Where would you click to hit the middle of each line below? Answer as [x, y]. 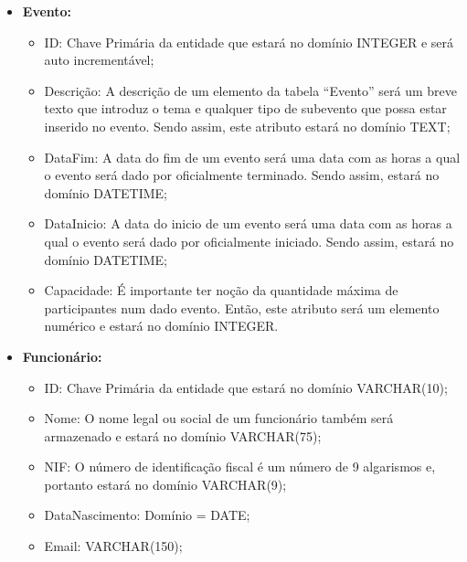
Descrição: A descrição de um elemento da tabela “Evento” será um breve [251, 90]
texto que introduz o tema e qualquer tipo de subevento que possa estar [245, 108]
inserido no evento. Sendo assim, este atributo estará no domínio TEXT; [247, 126]
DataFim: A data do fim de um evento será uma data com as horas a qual [252, 157]
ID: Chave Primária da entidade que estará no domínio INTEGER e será [249, 42]
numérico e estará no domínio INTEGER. [161, 326]
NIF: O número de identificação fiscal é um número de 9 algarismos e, [240, 467]
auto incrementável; [99, 60]
